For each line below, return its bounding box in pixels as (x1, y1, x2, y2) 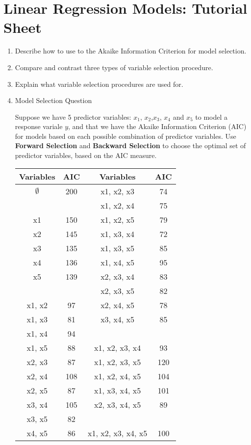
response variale (15, 121, 63, 131)
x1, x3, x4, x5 (94, 384, 141, 396)
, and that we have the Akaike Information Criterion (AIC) (68, 121, 247, 131)
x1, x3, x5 (100, 242, 135, 254)
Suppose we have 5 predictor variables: (15, 111, 131, 122)
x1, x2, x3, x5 (94, 356, 141, 367)
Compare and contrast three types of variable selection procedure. (15, 62, 213, 72)
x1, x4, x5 (100, 256, 135, 268)
